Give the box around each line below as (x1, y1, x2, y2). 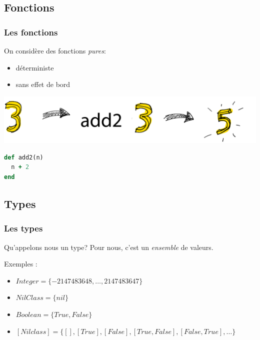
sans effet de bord (15, 79, 70, 89)
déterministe (15, 62, 54, 72)
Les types (4, 222, 43, 234)
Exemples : (4, 258, 37, 269)
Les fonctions (4, 25, 58, 38)
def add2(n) (4, 153, 43, 161)
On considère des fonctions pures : (4, 45, 106, 55)
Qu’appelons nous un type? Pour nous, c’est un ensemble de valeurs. (4, 241, 213, 252)
